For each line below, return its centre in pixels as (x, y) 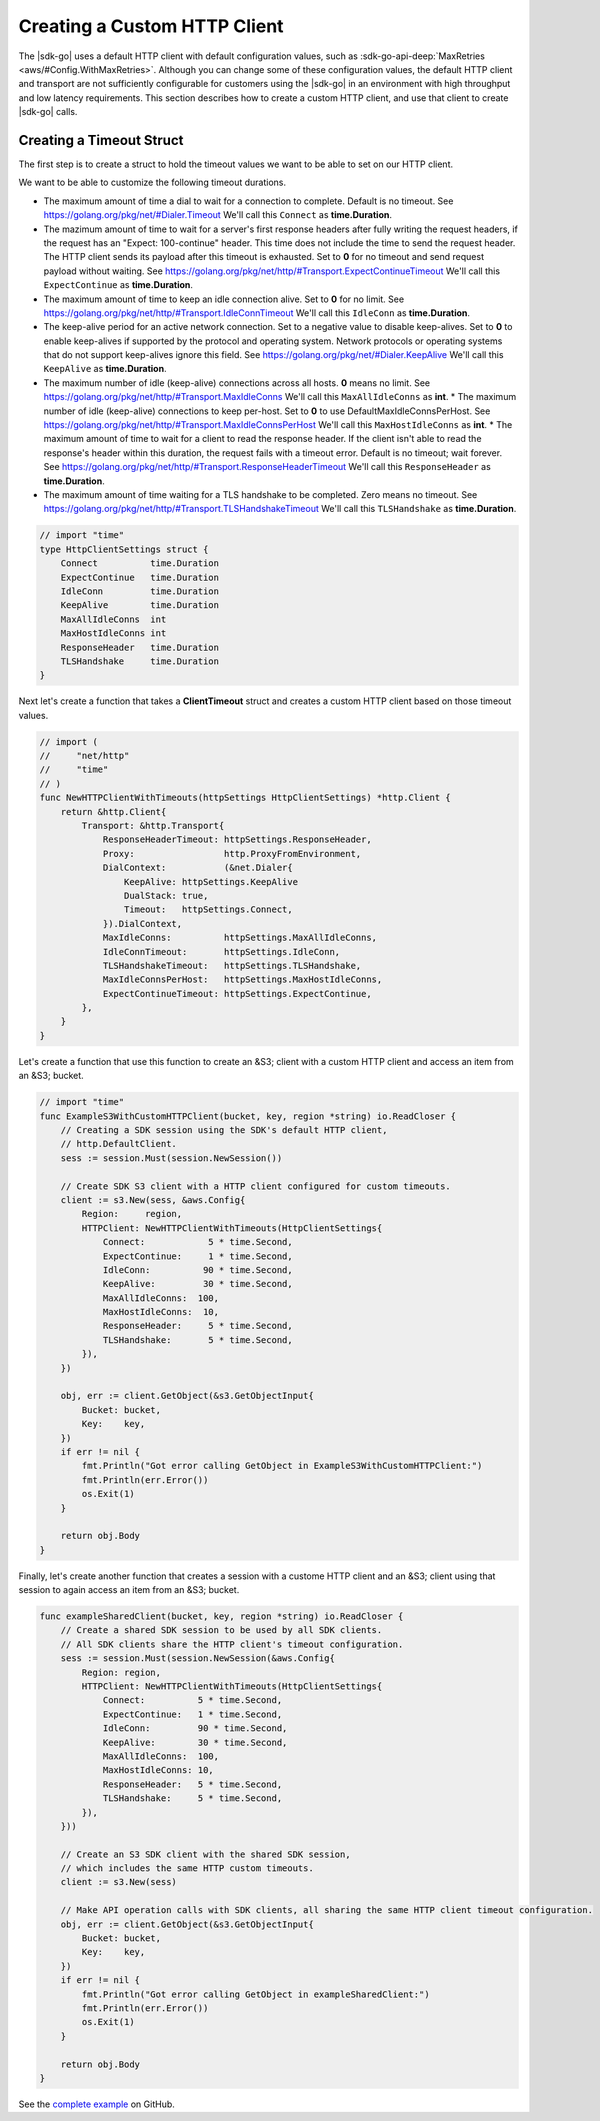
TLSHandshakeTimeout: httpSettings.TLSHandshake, (232, 965)
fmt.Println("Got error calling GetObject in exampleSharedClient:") (255, 1994)
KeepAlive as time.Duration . (105, 369)
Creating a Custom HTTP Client (151, 26)
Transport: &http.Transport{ (153, 825)
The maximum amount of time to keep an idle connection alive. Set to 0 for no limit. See (224, 299)
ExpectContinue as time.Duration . (118, 285)
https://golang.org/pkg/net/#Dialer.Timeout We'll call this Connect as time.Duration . (217, 215)
